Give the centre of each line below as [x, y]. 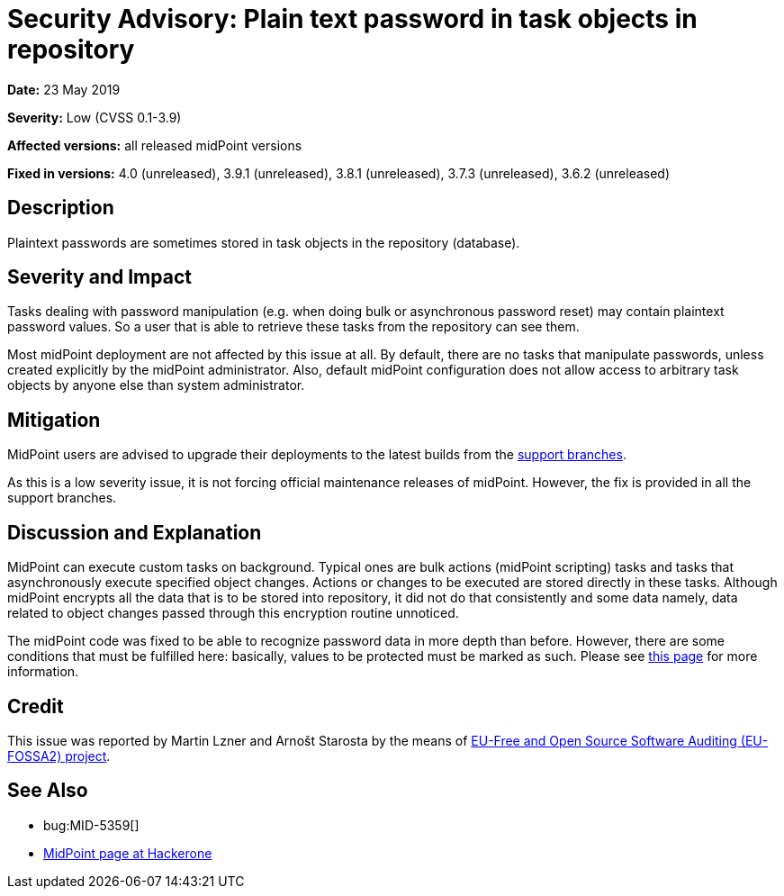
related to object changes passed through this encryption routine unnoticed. [233, 613]
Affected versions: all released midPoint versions [155, 145]
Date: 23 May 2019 [64, 89]
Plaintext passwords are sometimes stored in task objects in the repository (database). [264, 242]
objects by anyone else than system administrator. [156, 385]
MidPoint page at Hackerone [128, 853]
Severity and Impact [99, 277]
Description [61, 208]
